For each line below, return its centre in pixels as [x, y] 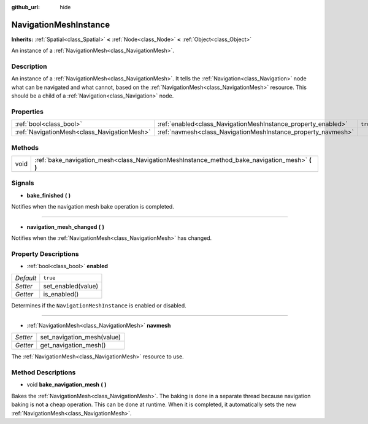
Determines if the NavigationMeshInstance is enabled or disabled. [99, 305]
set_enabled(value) [71, 286]
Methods [25, 147]
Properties [28, 112]
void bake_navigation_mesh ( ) [67, 385]
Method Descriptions [44, 372]
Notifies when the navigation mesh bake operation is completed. [93, 207]
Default [26, 278]
